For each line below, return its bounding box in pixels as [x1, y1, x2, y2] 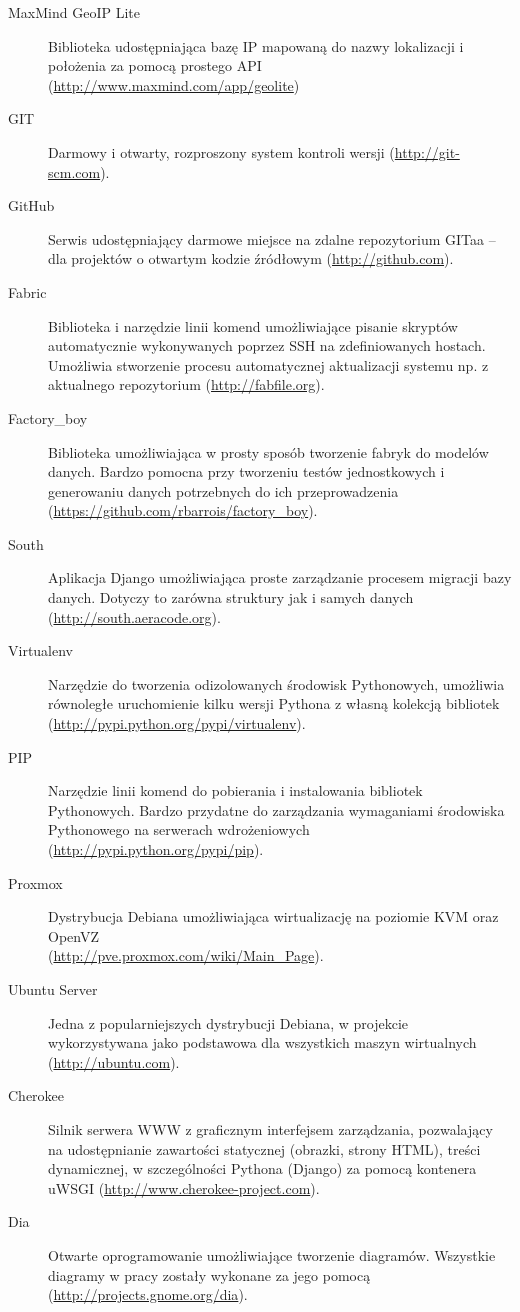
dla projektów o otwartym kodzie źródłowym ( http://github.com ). [48, 248, 454, 269]
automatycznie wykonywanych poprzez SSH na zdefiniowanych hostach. [48, 335, 486, 356]
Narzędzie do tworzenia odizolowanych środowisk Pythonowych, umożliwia [48, 673, 505, 694]
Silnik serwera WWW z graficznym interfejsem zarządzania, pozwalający [48, 1118, 493, 1139]
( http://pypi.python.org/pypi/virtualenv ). [48, 713, 306, 734]
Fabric [8, 281, 47, 302]
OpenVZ [48, 925, 99, 946]
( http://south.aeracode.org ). [48, 606, 221, 627]
